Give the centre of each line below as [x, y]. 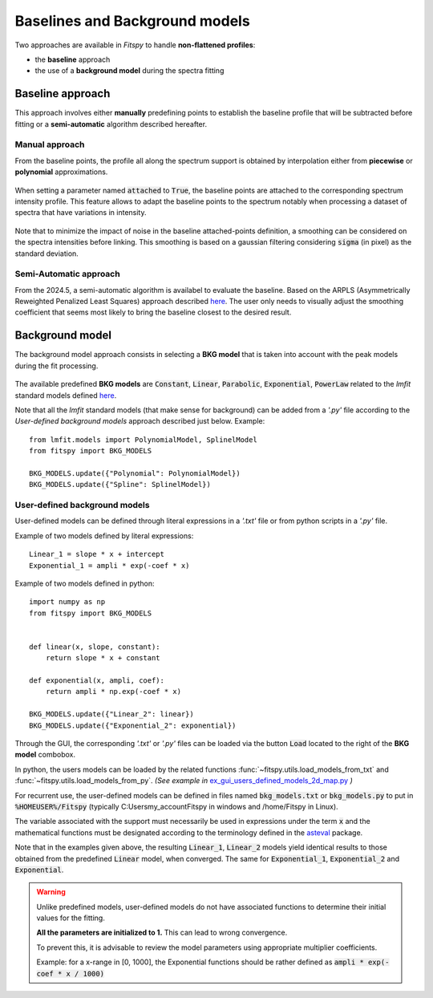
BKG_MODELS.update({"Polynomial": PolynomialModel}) [135, 473]
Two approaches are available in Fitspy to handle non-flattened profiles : [135, 45]
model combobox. [45, 755]
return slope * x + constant [103, 658]
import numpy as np [67, 602]
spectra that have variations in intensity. [81, 213]
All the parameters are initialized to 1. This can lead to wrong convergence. [162, 933]
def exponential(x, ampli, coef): [97, 681]
